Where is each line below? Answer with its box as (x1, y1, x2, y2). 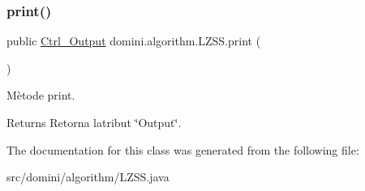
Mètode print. (6, 87, 75, 104)
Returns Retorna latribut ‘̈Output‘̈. (6, 114, 182, 130)
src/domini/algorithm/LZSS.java (6, 168, 170, 185)
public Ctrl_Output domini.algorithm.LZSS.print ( (6, 32, 261, 49)
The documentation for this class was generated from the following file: (6, 141, 359, 158)
